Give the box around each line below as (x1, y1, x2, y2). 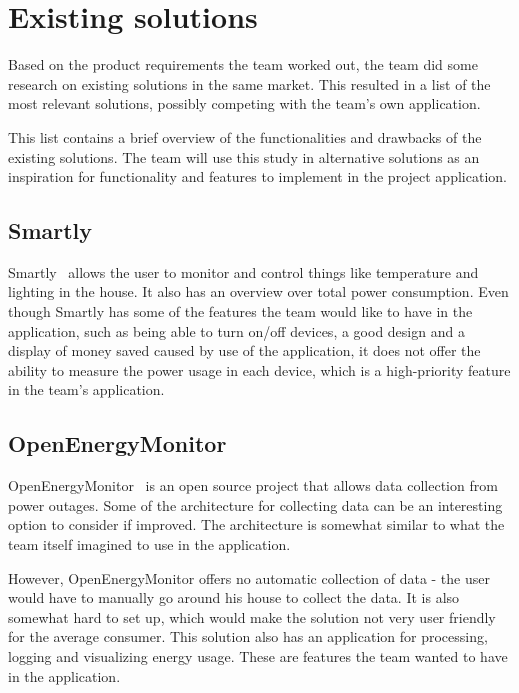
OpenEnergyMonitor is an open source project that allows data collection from (8, 475, 498, 496)
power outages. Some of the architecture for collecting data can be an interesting (8, 494, 503, 515)
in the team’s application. (8, 379, 165, 400)
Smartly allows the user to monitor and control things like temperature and (8, 261, 479, 282)
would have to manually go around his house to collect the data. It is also (8, 587, 460, 608)
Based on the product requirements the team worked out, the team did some (8, 54, 478, 75)
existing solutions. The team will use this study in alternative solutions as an (8, 146, 480, 167)
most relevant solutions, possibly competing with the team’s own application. (8, 93, 481, 114)
